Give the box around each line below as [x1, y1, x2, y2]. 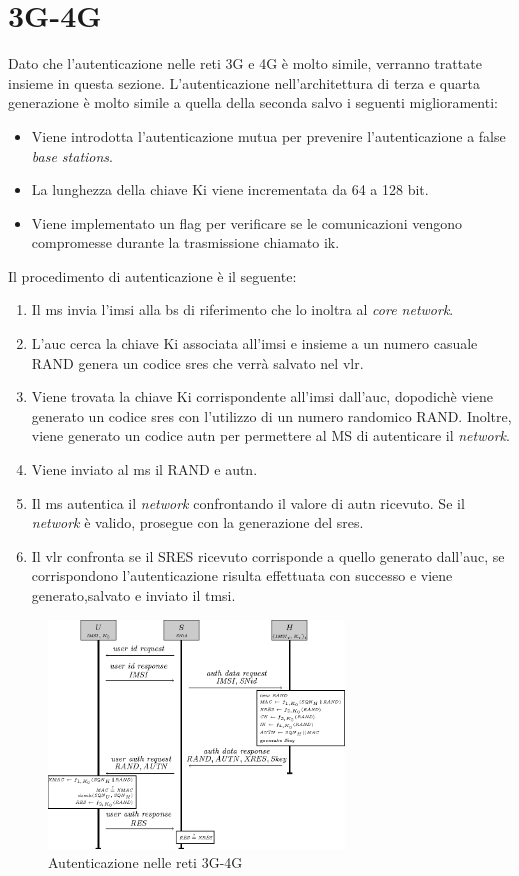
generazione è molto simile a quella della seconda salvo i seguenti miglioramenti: [8, 92, 498, 113]
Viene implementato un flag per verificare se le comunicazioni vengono [31, 212, 463, 233]
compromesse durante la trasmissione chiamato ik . [31, 232, 340, 253]
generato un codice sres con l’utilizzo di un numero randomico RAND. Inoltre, [31, 405, 512, 426]
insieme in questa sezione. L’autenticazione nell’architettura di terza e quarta [8, 72, 480, 93]
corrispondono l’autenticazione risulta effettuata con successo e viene [31, 565, 453, 586]
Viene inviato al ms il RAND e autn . [31, 459, 258, 480]
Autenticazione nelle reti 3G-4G [48, 852, 243, 873]
